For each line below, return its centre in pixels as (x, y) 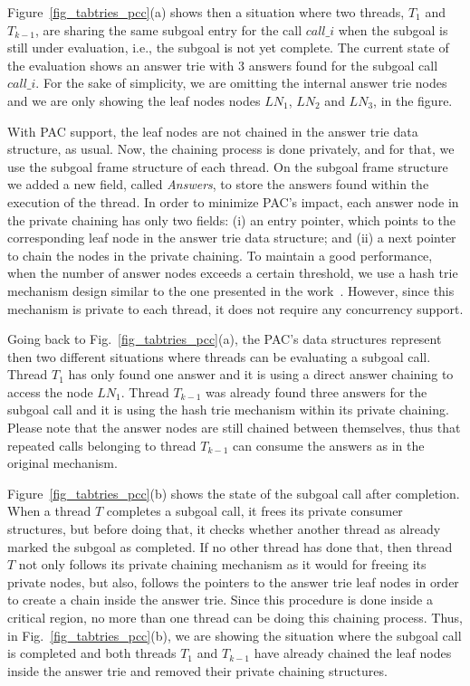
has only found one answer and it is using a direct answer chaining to (261, 374)
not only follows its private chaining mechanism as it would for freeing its (222, 564)
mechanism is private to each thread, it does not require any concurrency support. (235, 308)
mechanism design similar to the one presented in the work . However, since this (231, 290)
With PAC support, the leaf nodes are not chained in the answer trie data (213, 131)
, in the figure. (413, 100)
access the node (50, 391)
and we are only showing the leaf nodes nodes (134, 100)
